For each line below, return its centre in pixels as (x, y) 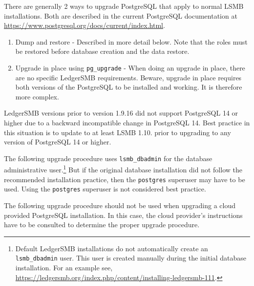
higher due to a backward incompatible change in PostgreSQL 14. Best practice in (127, 122)
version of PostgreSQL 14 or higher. (58, 142)
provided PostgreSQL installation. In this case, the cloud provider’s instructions (123, 215)
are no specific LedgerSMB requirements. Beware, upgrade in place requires (128, 77)
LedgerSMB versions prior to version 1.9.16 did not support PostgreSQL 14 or (121, 113)
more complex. (37, 96)
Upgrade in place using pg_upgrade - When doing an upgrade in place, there (130, 67)
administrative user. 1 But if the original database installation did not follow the (123, 169)
